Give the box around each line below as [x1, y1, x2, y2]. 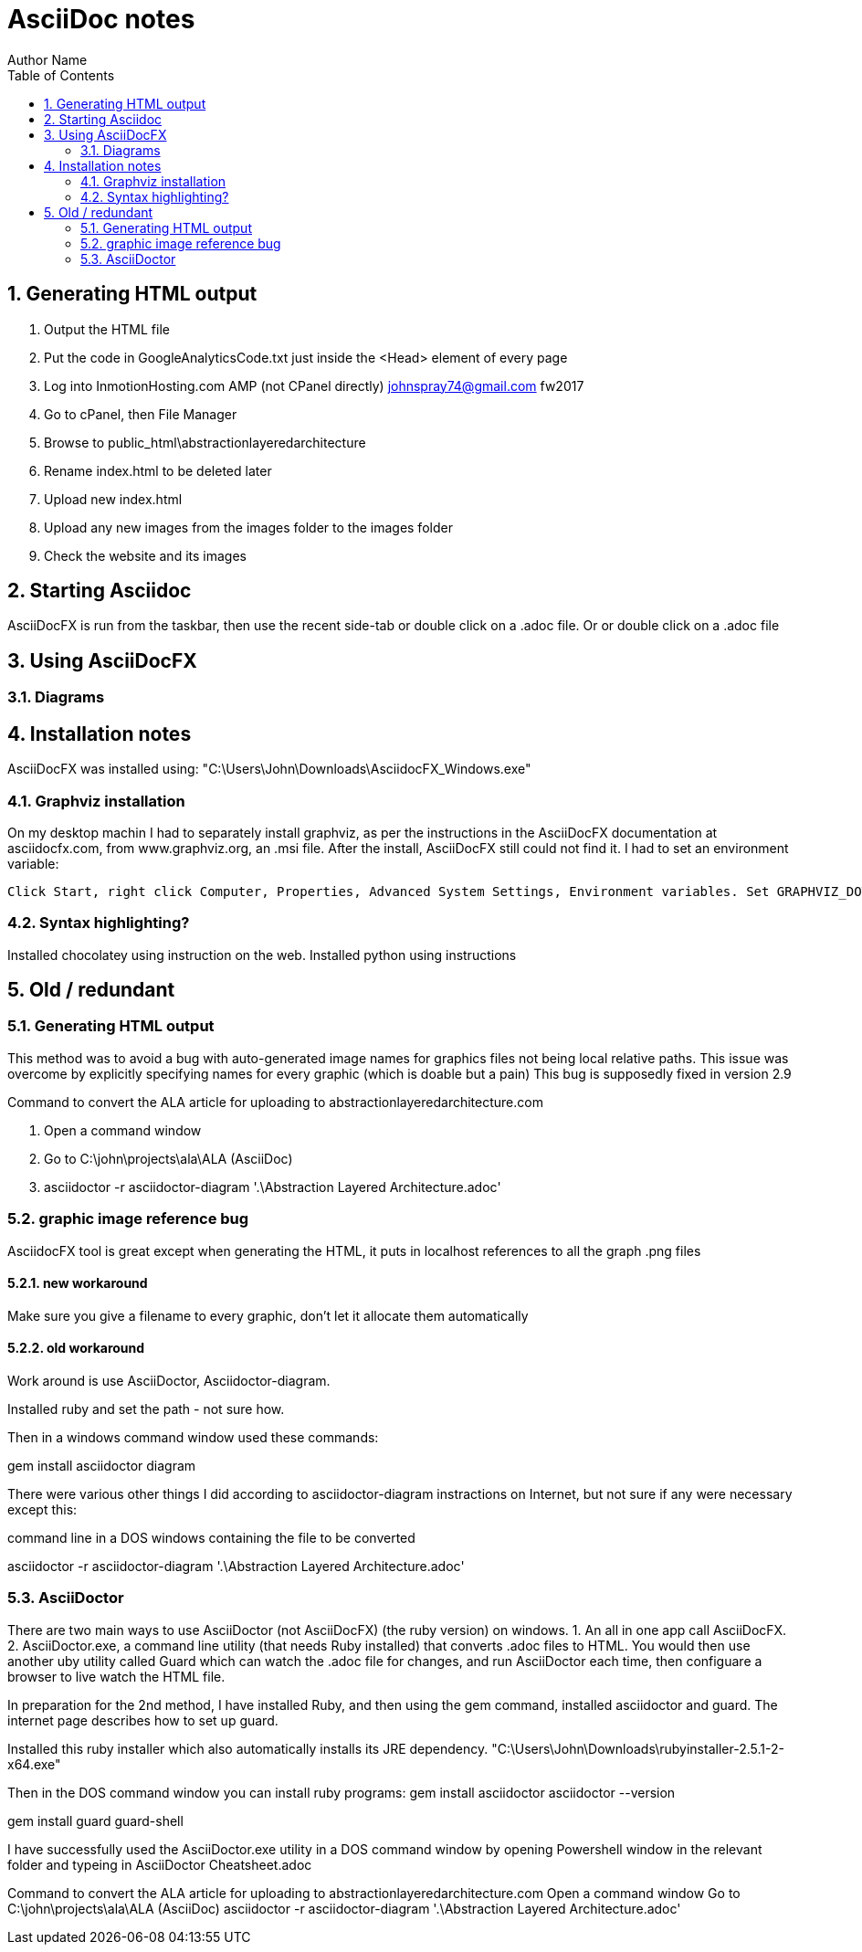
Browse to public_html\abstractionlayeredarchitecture [44, 434, 366, 450]
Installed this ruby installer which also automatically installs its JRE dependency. [7, 1740, 489, 1757]
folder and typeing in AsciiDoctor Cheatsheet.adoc [7, 1856, 312, 1873]
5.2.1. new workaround [7, 1275, 148, 1292]
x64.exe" [7, 1756, 61, 1772]
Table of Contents [7, 67, 115, 83]
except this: [7, 1502, 78, 1518]
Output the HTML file [44, 321, 170, 337]
